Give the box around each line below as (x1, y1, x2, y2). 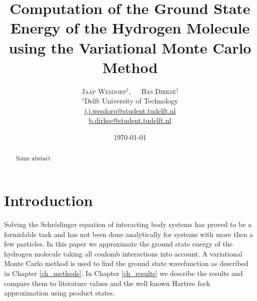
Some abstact (15, 154, 51, 162)
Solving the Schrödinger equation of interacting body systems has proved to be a (4, 219, 252, 229)
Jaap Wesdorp (81, 85, 126, 96)
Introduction (4, 190, 93, 210)
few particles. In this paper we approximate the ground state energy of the (4, 238, 232, 249)
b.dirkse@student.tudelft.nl (88, 115, 171, 125)
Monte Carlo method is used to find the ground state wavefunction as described (4, 258, 248, 268)
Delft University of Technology (84, 95, 178, 106)
